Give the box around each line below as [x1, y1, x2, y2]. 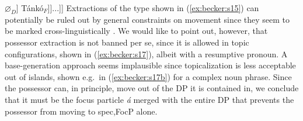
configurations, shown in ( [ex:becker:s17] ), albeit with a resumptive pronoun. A [5, 47, 288, 60]
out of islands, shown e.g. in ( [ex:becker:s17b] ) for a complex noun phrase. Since [5, 70, 292, 82]
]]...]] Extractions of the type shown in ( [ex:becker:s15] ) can [47, 2, 259, 13]
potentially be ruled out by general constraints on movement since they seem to [5, 13, 290, 25]
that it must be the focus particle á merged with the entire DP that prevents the [5, 93, 294, 105]
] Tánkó [16, 2, 44, 13]
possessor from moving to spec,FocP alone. [5, 105, 158, 117]
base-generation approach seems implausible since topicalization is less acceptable [5, 59, 296, 71]
